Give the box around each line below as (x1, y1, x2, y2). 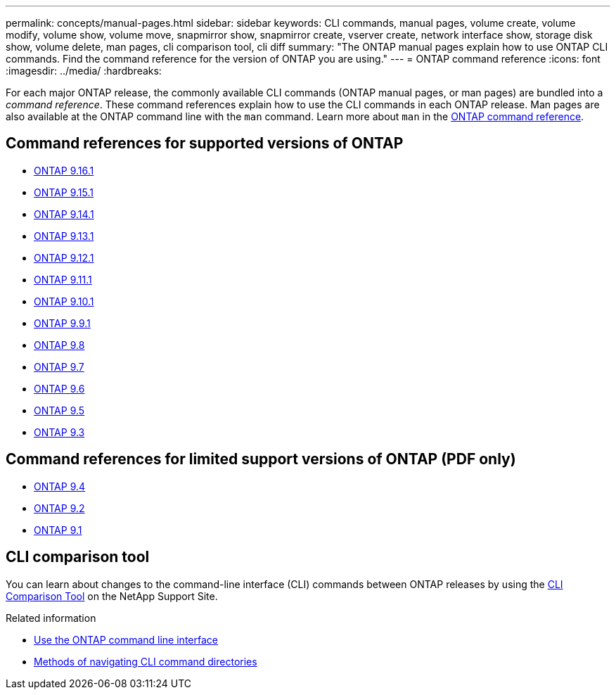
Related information (6, 611, 96, 624)
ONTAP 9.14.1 (34, 208, 94, 220)
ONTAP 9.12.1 (34, 251, 94, 264)
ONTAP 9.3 (34, 426, 85, 438)
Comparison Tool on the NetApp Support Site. (6, 589, 218, 602)
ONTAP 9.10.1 (34, 295, 94, 307)
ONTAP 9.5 (34, 404, 85, 416)
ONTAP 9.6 (34, 382, 85, 395)
